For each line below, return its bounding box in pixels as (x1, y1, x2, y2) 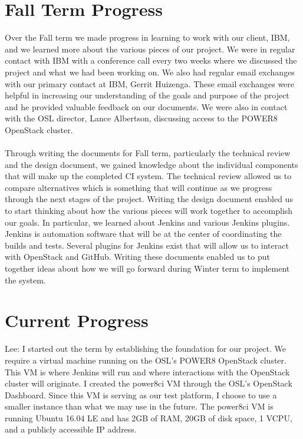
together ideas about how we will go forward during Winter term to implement (5, 262, 290, 274)
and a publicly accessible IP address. (5, 423, 137, 435)
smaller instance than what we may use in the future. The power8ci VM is (5, 400, 274, 412)
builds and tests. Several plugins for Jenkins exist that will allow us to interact (5, 239, 289, 251)
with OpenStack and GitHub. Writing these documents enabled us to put (5, 250, 270, 263)
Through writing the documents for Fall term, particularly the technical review (5, 147, 291, 159)
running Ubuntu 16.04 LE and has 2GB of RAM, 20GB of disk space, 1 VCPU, (5, 411, 292, 424)
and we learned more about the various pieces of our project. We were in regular (5, 42, 295, 55)
